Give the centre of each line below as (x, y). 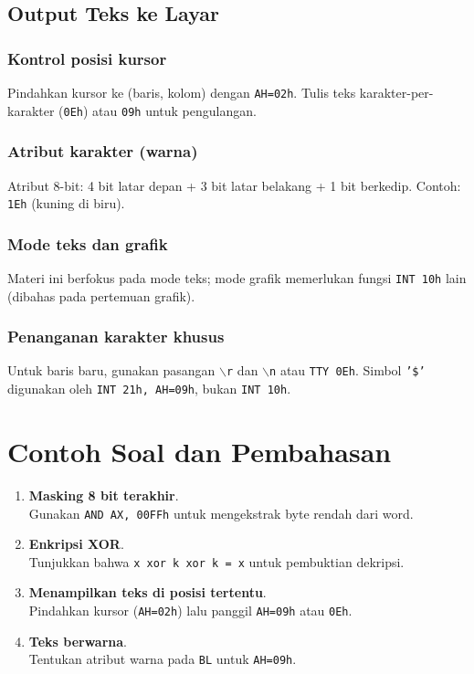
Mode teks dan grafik (88, 243)
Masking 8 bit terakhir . (104, 495)
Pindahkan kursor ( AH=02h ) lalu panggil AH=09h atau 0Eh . (190, 610)
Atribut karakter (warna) (103, 151)
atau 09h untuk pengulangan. (174, 110)
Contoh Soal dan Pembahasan (200, 451)
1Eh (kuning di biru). (66, 203)
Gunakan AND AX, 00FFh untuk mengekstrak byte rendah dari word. (221, 513)
